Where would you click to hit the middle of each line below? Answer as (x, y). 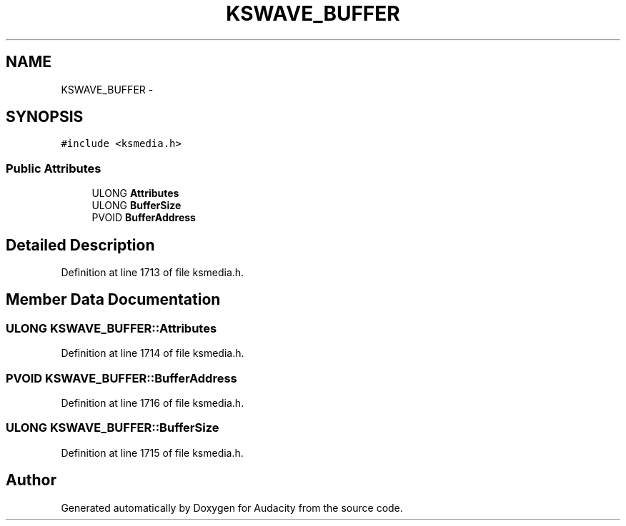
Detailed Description (80, 245)
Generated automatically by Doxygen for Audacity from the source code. (232, 507)
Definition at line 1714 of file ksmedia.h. (153, 353)
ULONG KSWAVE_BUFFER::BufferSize (113, 428)
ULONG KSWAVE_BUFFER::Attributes (111, 328)
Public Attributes (54, 168)
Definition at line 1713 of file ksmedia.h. (153, 273)
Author (31, 480)
